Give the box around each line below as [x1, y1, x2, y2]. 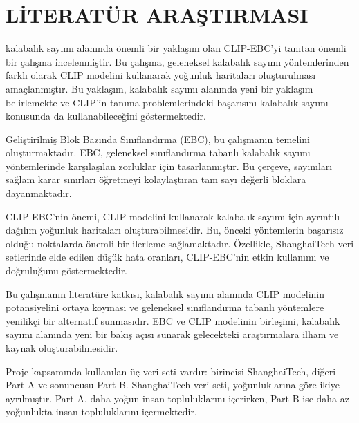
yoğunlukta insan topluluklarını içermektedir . [6, 404, 197, 419]
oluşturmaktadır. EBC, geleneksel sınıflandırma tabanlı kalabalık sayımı [6, 145, 311, 160]
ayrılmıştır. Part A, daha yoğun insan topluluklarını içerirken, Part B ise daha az [6, 391, 349, 405]
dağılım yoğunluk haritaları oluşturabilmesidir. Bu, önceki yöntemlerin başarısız [6, 223, 344, 237]
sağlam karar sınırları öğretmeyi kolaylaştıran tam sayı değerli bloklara [6, 172, 306, 187]
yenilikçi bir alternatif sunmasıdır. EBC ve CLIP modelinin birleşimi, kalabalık [6, 313, 340, 328]
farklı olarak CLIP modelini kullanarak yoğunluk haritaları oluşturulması [6, 68, 316, 82]
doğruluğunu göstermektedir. [6, 263, 128, 278]
